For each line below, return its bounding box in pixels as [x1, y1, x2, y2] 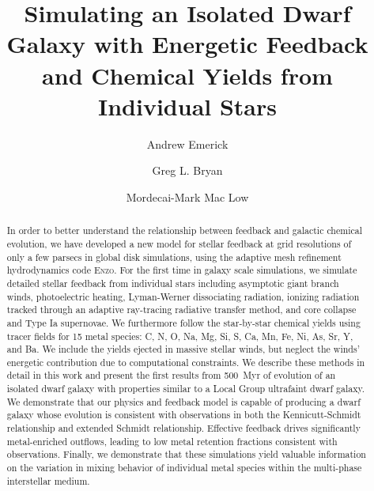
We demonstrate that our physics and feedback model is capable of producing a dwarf [6, 395, 361, 408]
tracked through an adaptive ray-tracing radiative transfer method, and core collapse [6, 303, 357, 316]
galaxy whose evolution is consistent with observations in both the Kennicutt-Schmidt [6, 408, 361, 421]
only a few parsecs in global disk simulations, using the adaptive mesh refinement [6, 250, 342, 263]
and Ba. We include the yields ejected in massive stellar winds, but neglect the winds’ [6, 342, 360, 356]
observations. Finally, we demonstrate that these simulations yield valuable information [6, 448, 366, 461]
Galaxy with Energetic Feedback [6, 28, 368, 60]
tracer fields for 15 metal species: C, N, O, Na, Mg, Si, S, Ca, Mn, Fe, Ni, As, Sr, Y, [6, 329, 353, 342]
